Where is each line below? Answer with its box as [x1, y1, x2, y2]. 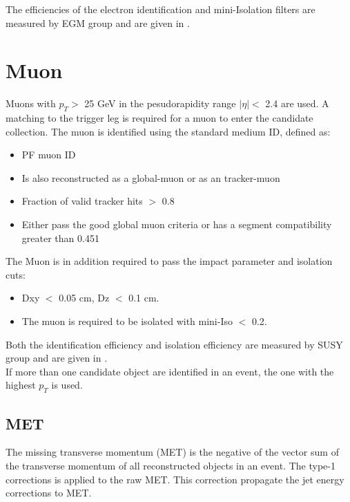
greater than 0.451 [21, 230, 99, 245]
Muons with [6, 96, 56, 111]
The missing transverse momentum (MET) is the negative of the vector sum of [6, 445, 339, 459]
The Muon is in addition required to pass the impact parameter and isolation [6, 254, 333, 268]
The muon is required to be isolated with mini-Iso [21, 314, 233, 328]
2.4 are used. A [265, 96, 329, 111]
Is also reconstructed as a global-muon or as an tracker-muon [21, 170, 280, 185]
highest [6, 378, 36, 392]
